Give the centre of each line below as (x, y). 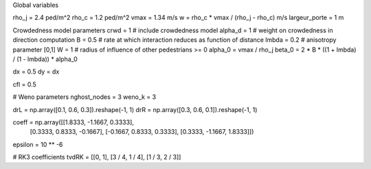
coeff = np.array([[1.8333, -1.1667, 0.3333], (73, 122)
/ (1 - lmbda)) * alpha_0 (45, 59)
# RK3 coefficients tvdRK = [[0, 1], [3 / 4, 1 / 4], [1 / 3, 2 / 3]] (97, 157)
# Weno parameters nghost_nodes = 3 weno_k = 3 (85, 97)
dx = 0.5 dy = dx (36, 71)
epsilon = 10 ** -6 (38, 144)
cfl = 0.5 (25, 84)
